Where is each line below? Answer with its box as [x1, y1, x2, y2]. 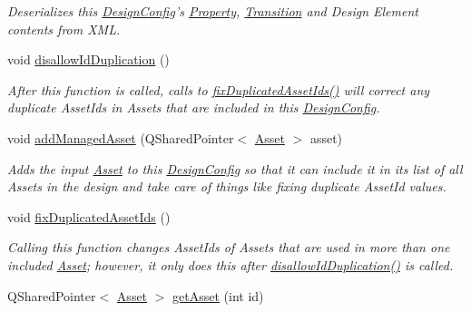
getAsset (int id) [172, 286, 264, 305]
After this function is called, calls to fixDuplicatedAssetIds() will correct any [7, 80, 430, 99]
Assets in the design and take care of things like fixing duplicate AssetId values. [7, 177, 446, 196]
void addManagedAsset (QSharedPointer [7, 128, 234, 147]
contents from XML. [7, 19, 121, 38]
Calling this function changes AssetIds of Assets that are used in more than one [7, 238, 450, 257]
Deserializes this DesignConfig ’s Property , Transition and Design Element [7, 2, 418, 20]
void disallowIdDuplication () [7, 50, 170, 69]
